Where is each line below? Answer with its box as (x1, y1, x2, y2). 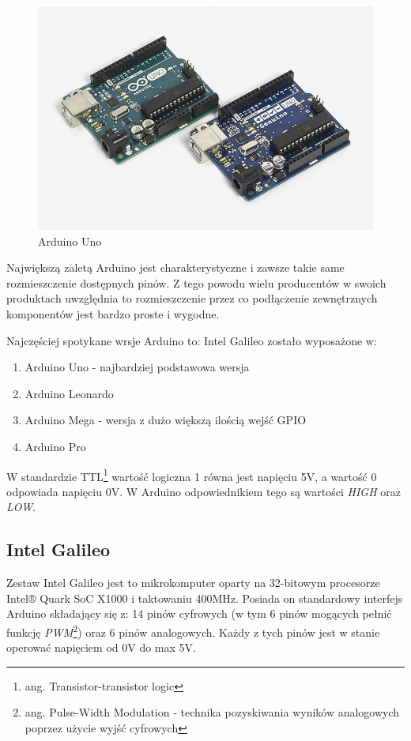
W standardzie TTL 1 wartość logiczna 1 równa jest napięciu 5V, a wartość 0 (6, 465, 377, 484)
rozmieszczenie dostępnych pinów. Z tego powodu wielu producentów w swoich (6, 274, 386, 291)
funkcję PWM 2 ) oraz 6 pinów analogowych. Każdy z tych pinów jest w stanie (6, 621, 380, 640)
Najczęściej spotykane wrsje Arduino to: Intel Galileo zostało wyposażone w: (6, 332, 377, 348)
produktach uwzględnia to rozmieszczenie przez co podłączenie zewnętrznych (6, 290, 378, 307)
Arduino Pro (25, 438, 86, 454)
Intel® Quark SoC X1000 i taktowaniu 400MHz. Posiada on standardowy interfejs (6, 589, 403, 606)
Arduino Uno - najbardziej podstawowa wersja (25, 359, 250, 375)
